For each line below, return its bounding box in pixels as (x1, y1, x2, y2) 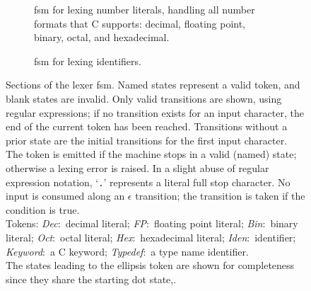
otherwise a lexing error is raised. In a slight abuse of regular (6, 160, 269, 175)
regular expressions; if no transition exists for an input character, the (6, 105, 304, 120)
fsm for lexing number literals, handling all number (34, 2, 255, 16)
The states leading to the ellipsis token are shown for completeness (6, 258, 295, 273)
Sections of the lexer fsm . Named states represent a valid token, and (6, 77, 300, 92)
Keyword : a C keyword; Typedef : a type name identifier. (6, 244, 249, 258)
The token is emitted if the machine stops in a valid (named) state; (6, 147, 297, 161)
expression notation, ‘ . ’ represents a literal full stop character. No (6, 174, 291, 189)
